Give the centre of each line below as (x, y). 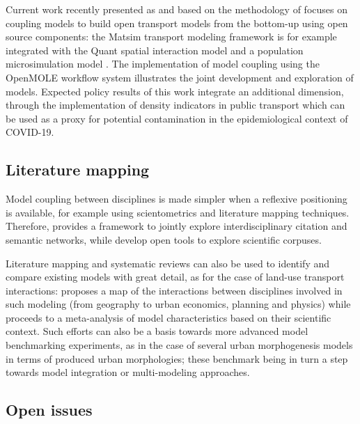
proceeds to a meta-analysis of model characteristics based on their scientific (169, 317)
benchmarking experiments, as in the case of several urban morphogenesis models (179, 345)
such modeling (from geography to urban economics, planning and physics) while (178, 304)
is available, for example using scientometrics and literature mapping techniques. (178, 212)
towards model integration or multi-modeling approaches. (128, 372)
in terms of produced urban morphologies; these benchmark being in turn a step (177, 358)
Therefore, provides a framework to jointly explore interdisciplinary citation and (177, 226)
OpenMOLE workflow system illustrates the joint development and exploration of (180, 77)
